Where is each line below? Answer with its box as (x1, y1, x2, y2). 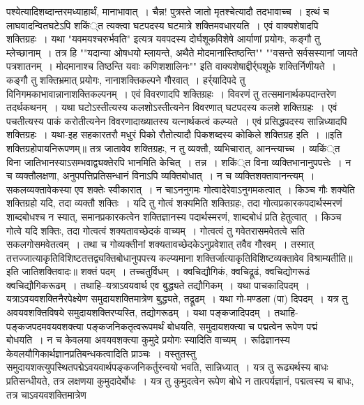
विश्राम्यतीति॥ (307, 250, 353, 265)
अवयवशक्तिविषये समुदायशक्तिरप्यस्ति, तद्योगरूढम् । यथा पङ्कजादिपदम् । (6, 305, 271, 320)
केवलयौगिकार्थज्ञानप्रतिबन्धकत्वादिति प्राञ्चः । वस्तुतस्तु (6, 346, 196, 360)
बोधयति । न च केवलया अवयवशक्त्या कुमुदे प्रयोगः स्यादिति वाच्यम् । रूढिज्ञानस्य (6, 332, 290, 347)
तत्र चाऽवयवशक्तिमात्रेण (6, 387, 86, 402)
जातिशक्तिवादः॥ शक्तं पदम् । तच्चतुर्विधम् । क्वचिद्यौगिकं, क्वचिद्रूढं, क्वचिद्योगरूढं (22, 264, 310, 279)
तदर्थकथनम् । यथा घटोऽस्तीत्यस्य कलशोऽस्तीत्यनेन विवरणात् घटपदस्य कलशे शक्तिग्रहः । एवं (6, 100, 338, 115)
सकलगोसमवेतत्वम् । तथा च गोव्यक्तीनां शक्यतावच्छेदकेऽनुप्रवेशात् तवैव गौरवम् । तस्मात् (6, 237, 314, 251)
